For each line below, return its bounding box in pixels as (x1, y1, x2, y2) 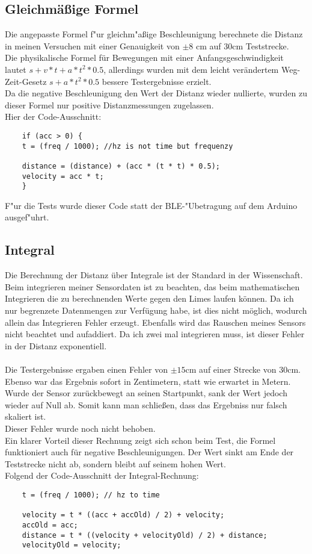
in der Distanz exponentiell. (5, 339, 107, 352)
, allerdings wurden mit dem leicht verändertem (103, 63, 279, 75)
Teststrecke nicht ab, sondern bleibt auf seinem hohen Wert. (5, 457, 226, 470)
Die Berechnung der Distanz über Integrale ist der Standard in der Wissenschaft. (5, 269, 303, 281)
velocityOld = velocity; (22, 541, 121, 550)
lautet (5, 63, 26, 75)
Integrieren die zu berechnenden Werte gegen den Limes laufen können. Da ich (5, 292, 294, 305)
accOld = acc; (22, 520, 78, 529)
